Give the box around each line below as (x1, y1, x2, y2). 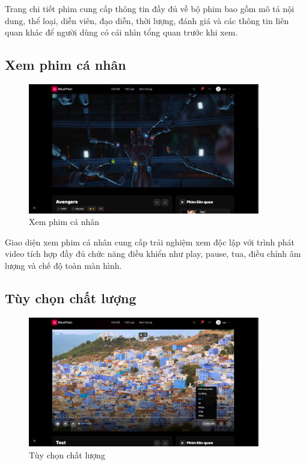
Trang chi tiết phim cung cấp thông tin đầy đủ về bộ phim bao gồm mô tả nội (5, 2, 295, 14)
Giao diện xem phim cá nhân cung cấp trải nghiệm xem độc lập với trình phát (5, 235, 295, 248)
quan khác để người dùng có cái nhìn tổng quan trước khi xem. (5, 26, 238, 38)
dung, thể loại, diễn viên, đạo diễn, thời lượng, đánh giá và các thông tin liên (5, 14, 289, 26)
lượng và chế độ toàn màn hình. (5, 259, 122, 271)
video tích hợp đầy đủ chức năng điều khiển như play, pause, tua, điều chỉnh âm (5, 247, 301, 260)
